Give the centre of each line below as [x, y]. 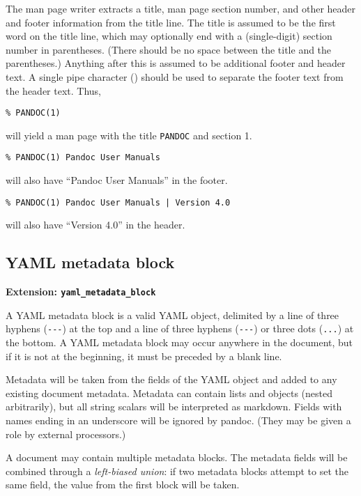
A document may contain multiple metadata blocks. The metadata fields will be [177, 457]
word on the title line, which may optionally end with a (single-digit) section [169, 36]
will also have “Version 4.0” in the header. [95, 225]
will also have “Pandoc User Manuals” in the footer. [117, 180]
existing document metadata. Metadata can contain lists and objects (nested [169, 393]
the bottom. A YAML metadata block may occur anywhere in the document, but [179, 342]
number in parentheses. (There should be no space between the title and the [169, 49]
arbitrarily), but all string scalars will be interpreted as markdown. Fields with [174, 406]
